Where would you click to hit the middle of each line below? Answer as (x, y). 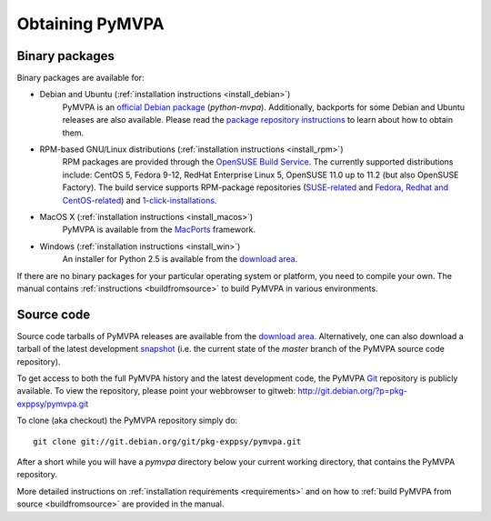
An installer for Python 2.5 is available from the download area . (180, 259)
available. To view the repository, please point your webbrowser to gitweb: (156, 391)
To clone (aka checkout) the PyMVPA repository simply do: (127, 421)
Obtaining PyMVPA (91, 24)
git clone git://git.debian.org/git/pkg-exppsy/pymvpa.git (167, 441)
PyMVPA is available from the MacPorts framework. (159, 230)
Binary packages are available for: (80, 78)
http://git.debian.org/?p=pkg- (352, 391)
